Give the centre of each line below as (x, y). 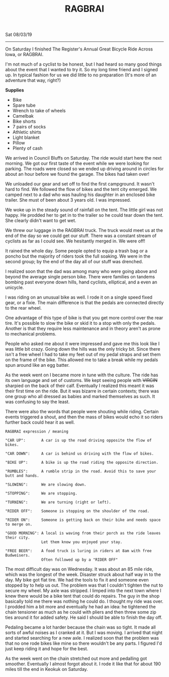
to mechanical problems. (31, 334)
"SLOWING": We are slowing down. (46, 485)
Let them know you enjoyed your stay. (82, 542)
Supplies (15, 90)
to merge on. (19, 524)
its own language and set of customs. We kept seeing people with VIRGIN (81, 380)
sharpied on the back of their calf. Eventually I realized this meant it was (80, 386)
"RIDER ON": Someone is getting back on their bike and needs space (83, 520)
